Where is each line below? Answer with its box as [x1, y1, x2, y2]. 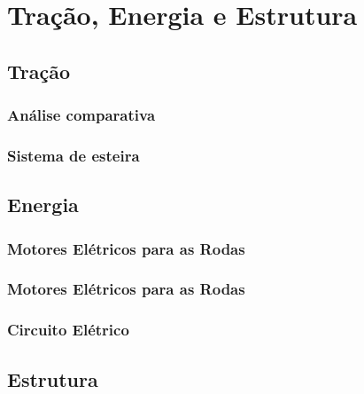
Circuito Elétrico [7, 319, 129, 341]
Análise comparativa [7, 104, 156, 126]
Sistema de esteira [7, 144, 140, 166]
